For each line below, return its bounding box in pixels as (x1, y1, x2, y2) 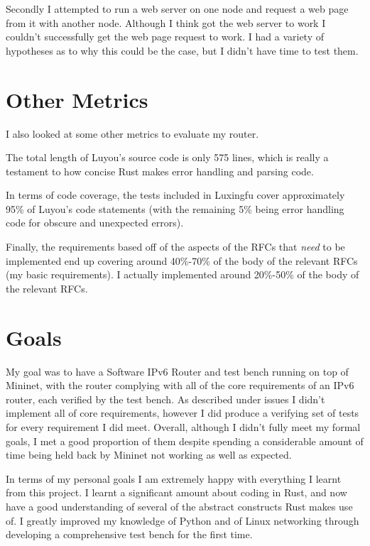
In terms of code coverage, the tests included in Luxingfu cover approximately (6, 187, 345, 202)
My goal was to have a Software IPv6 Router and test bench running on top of (6, 364, 349, 378)
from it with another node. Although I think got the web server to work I (6, 15, 326, 30)
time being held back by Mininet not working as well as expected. (6, 447, 292, 462)
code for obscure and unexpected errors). (6, 215, 184, 230)
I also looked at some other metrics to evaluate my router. (6, 126, 259, 141)
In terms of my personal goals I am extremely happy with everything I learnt (6, 471, 342, 486)
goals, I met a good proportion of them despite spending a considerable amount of (6, 433, 364, 448)
